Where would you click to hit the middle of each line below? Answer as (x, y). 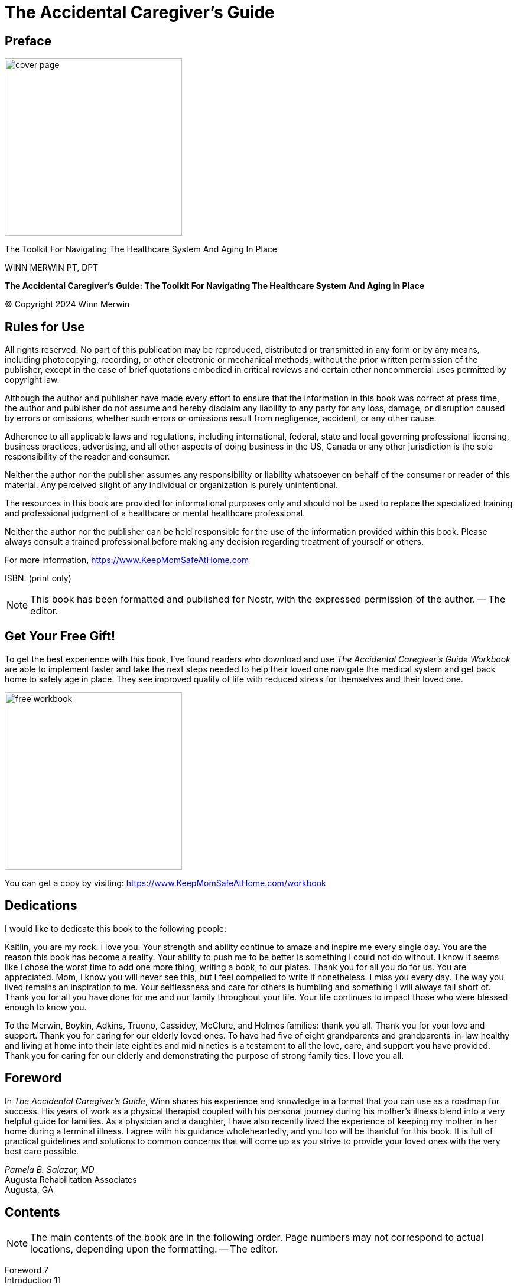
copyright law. (32, 380)
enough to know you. (46, 1007)
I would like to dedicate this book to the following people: (116, 928)
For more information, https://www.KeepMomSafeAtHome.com (127, 560)
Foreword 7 (27, 1270)
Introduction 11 (33, 1280)
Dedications (41, 906)
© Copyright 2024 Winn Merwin (67, 304)
